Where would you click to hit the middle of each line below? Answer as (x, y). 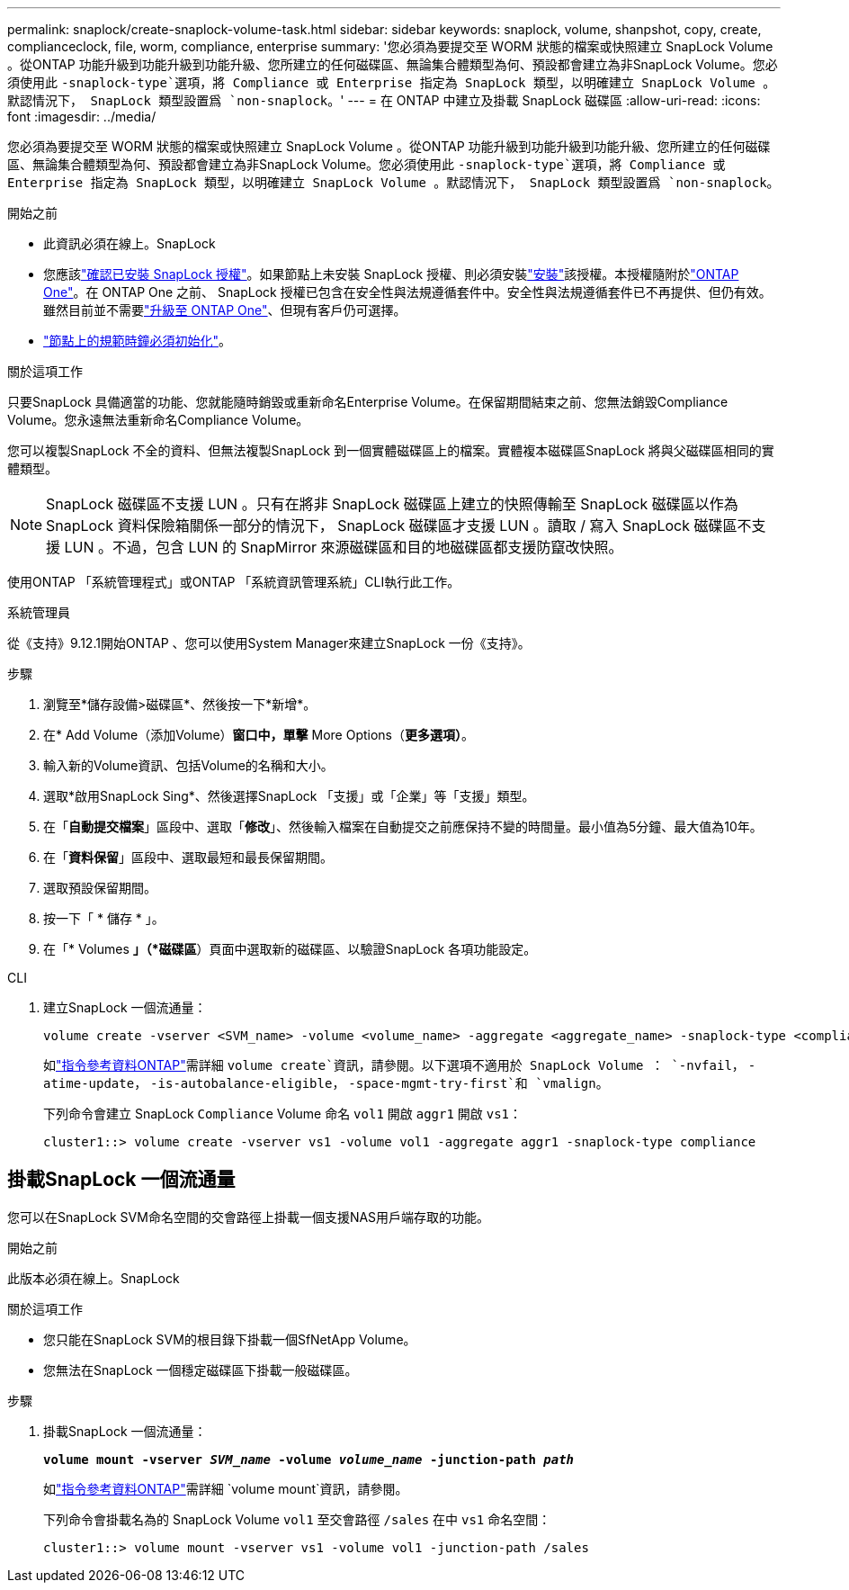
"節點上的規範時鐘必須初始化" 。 (138, 341)
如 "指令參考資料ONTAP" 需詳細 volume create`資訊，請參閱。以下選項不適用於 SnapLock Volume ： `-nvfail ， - (400, 1065)
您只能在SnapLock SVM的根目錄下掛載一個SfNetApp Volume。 (230, 1339)
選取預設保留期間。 (100, 888)
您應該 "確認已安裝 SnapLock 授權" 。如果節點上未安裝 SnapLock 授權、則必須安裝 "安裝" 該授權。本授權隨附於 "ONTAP (391, 274)
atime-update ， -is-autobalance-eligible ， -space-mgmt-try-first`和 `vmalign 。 (326, 1083)
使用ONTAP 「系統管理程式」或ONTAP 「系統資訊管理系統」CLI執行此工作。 (234, 582)
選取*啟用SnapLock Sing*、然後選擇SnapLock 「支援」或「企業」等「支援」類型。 (289, 796)
